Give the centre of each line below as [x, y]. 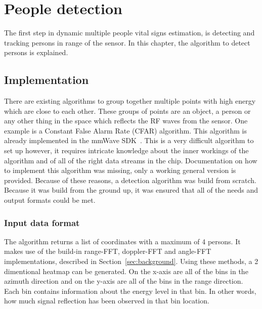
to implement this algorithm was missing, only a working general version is [120, 170]
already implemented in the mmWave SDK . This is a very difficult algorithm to [129, 140]
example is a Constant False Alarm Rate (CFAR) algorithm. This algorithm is [125, 130]
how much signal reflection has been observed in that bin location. [107, 301]
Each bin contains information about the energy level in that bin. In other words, [130, 291]
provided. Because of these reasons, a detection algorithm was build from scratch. [130, 180]
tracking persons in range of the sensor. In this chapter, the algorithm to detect [127, 42]
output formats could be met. [50, 200]
